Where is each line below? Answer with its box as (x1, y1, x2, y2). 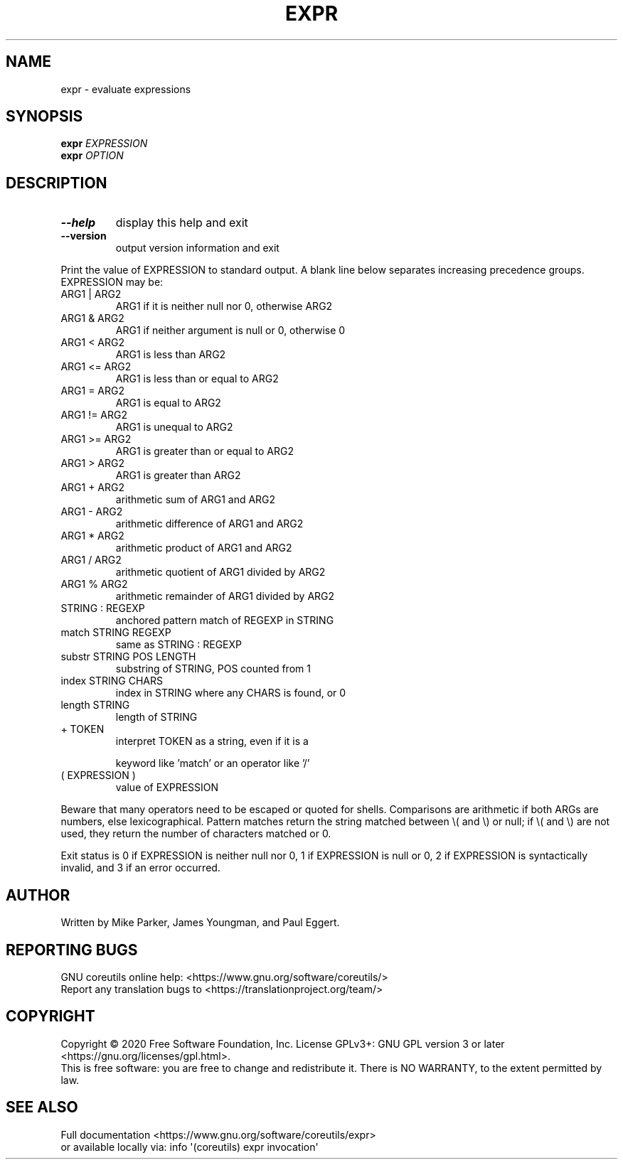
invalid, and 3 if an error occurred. (60, 861, 220, 874)
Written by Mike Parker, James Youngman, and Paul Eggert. (60, 916, 340, 929)
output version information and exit (115, 242, 279, 254)
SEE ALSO (6, 1098, 78, 1117)
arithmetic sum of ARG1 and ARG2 (115, 493, 276, 506)
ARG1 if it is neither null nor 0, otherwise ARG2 (115, 300, 333, 313)
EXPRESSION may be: (60, 276, 164, 289)
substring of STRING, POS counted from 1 (115, 662, 311, 675)
